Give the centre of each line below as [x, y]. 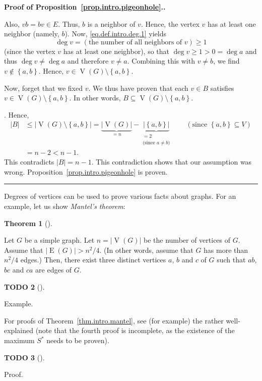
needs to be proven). [78, 340]
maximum [19, 340]
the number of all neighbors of [135, 42]
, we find [226, 61]
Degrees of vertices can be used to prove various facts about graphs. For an [120, 196]
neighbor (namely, [32, 34]
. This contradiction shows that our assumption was [172, 162]
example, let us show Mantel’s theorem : [65, 206]
